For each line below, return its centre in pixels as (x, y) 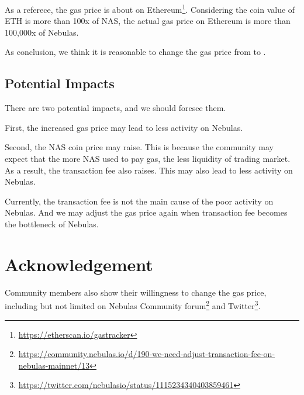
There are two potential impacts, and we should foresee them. (115, 108)
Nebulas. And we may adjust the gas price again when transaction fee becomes (146, 212)
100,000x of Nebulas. (42, 32)
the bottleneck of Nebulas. (52, 224)
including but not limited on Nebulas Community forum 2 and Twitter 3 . (133, 305)
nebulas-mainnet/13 (54, 365)
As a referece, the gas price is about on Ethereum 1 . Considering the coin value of (150, 8)
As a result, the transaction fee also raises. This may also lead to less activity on (149, 170)
